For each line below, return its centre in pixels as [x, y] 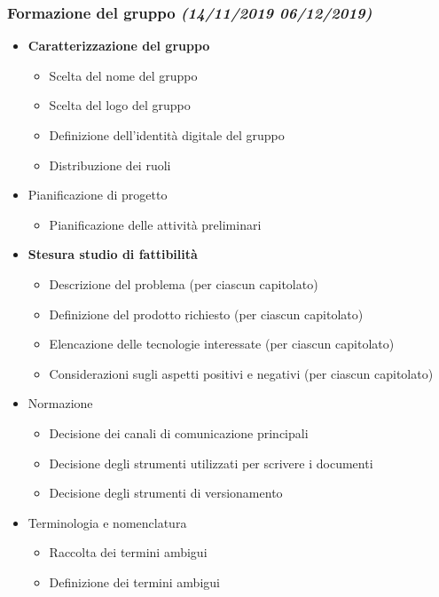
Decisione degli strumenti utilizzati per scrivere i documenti [211, 463]
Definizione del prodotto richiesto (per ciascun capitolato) [206, 314]
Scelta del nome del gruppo [123, 75]
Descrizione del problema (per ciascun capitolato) [184, 283]
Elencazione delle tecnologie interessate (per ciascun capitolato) [222, 344]
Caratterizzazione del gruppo [119, 46]
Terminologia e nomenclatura [107, 522]
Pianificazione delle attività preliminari [155, 224]
